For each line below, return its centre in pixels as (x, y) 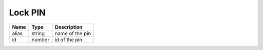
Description (69, 27)
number (40, 39)
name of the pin (73, 33)
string (38, 33)
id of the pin (69, 39)
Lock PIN (27, 12)
